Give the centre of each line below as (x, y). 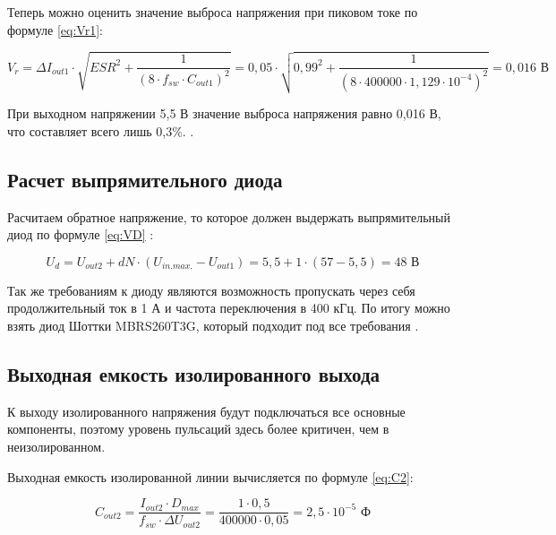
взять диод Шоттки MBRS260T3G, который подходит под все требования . (213, 326)
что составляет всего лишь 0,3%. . (101, 130)
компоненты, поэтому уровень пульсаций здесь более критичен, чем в (198, 429)
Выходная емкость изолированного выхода (194, 374)
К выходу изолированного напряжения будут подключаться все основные (206, 411)
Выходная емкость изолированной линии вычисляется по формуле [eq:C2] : (210, 476)
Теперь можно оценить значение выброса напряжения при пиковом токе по (213, 12)
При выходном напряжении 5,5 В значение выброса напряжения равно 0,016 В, (224, 113)
